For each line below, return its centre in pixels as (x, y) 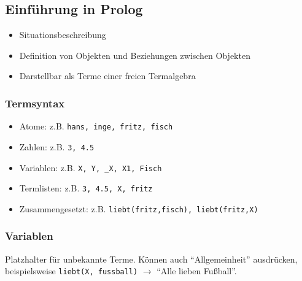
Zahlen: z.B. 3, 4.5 (57, 146)
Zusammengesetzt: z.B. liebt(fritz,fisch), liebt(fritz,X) (139, 208)
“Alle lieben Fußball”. (197, 271)
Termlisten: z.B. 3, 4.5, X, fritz (86, 188)
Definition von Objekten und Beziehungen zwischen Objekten (135, 55)
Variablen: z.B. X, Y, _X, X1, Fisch (91, 167)
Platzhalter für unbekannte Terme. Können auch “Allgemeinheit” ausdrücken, (151, 259)
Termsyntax (35, 103)
